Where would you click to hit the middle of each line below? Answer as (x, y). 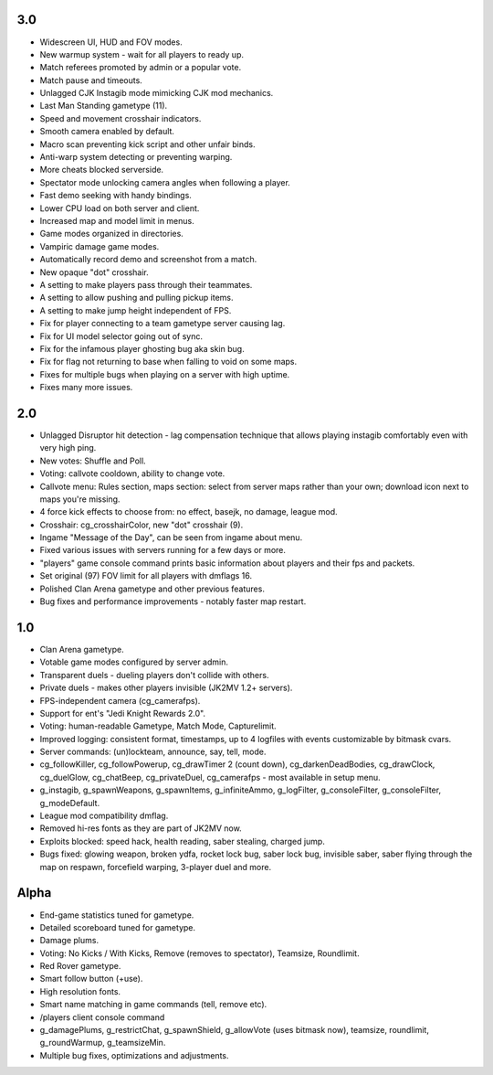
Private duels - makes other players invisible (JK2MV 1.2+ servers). (166, 688)
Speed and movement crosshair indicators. (121, 118)
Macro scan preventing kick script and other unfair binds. (147, 144)
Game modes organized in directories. (112, 234)
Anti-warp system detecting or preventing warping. (136, 157)
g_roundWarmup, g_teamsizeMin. (103, 1043)
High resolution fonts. (80, 991)
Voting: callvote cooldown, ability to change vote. (132, 474)
